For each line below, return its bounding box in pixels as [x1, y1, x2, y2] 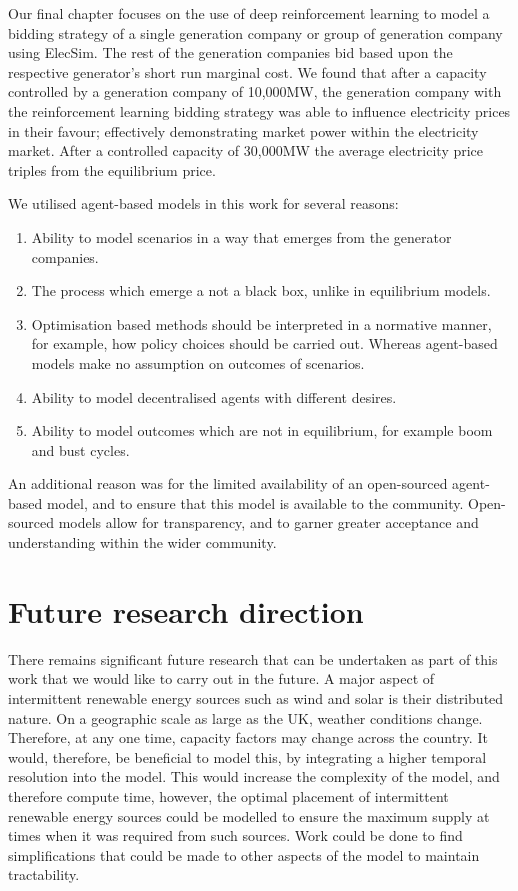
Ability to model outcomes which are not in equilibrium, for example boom [31, 420, 493, 441]
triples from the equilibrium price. [8, 159, 216, 180]
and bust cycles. [31, 439, 130, 460]
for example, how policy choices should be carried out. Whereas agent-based [31, 333, 498, 354]
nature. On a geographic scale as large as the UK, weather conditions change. [8, 707, 483, 728]
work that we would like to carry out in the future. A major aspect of [8, 668, 435, 689]
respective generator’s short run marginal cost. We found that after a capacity [8, 61, 487, 82]
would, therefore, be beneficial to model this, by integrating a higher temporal [8, 746, 487, 767]
